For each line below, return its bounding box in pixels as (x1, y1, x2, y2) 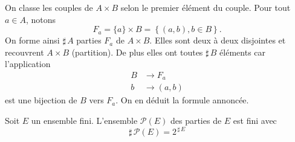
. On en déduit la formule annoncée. (115, 94, 249, 106)
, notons (26, 13, 56, 25)
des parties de (170, 114, 222, 127)
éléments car (219, 45, 266, 58)
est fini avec (233, 114, 277, 127)
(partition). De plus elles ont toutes (71, 45, 203, 58)
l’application (5, 57, 51, 70)
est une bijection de (5, 94, 77, 106)
